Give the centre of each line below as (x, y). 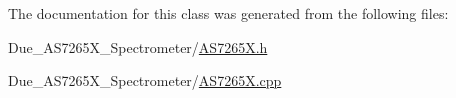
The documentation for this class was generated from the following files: (228, 13)
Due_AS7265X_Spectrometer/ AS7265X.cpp (145, 80)
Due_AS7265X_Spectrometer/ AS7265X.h (138, 46)
